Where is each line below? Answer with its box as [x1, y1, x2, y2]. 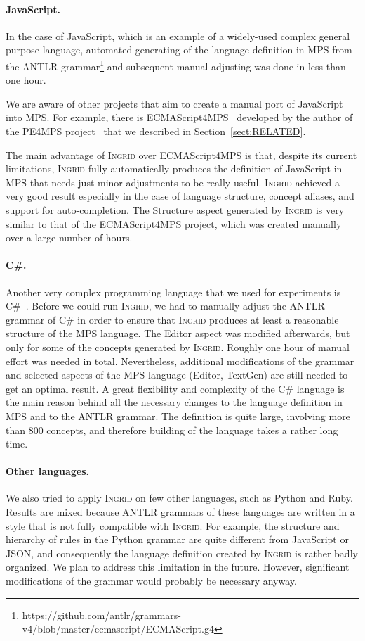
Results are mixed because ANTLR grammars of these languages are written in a [6, 504, 355, 519]
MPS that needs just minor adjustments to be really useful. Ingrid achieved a [6, 174, 340, 189]
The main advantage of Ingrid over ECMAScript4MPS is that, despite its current [6, 147, 357, 162]
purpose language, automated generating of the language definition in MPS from [6, 42, 352, 57]
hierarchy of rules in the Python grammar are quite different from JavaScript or [6, 532, 349, 547]
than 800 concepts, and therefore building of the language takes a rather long [6, 422, 338, 437]
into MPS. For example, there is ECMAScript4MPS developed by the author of [6, 110, 353, 125]
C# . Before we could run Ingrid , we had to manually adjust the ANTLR [6, 298, 325, 313]
